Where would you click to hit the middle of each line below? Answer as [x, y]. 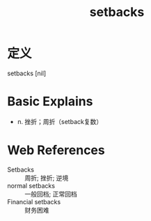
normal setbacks [31, 185]
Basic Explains [50, 101]
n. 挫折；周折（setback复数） [60, 121]
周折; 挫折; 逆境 [47, 178]
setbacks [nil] [27, 73]
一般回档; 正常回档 [51, 194]
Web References [56, 150]
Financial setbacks [34, 201]
